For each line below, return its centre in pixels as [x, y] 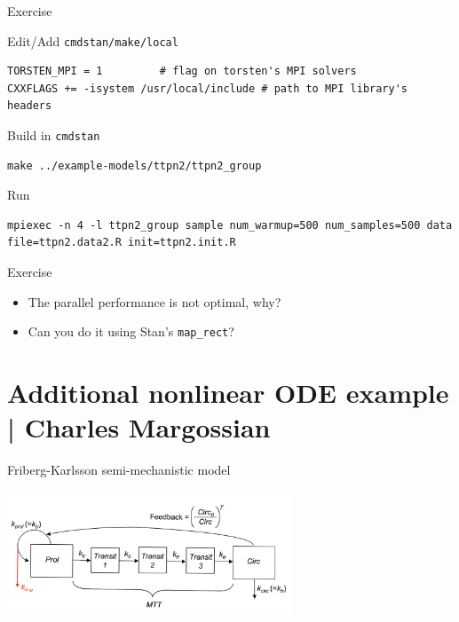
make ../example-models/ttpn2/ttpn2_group [135, 165]
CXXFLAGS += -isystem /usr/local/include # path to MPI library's [208, 88]
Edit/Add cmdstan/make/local [93, 40]
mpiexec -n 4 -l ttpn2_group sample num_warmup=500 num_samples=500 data [230, 225]
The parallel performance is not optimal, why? [154, 301]
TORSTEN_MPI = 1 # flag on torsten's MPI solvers [182, 71]
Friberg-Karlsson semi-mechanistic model [119, 470]
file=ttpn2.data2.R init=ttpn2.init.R [122, 243]
